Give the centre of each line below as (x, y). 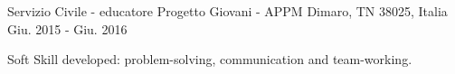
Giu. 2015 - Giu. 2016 (67, 28)
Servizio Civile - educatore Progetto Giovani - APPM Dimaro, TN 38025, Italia (227, 11)
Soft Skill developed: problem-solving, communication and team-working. (210, 59)
